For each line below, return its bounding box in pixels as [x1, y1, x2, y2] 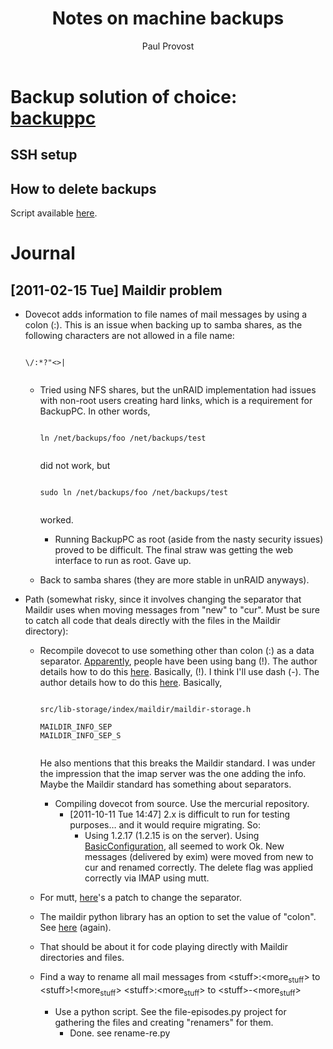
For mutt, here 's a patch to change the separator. [39, 892, 242, 904]
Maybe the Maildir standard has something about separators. [39, 778, 292, 791]
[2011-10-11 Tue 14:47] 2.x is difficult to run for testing [69, 808, 291, 821]
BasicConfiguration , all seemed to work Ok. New [84, 840, 285, 852]
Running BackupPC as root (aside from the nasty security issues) [54, 533, 324, 546]
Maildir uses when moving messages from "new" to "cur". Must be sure [24, 604, 320, 616]
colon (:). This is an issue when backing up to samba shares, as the [24, 319, 303, 331]
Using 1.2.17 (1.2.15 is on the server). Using [84, 830, 260, 842]
